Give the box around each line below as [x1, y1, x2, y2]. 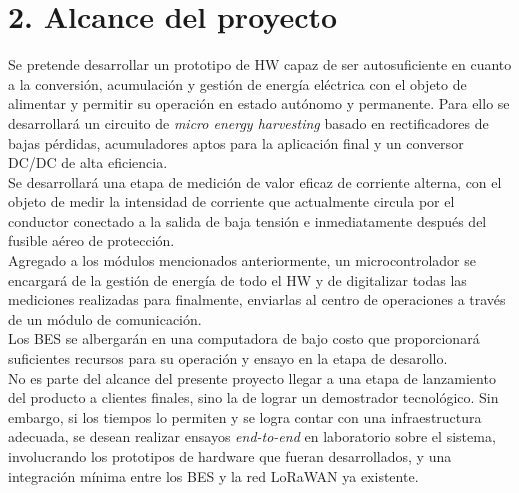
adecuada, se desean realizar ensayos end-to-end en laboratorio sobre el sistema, [8, 426, 496, 447]
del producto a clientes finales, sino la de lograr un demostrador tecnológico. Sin [8, 387, 499, 408]
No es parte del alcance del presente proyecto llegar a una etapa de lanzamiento [8, 367, 496, 388]
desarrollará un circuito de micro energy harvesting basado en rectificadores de [8, 112, 489, 133]
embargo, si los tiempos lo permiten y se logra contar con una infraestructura [8, 406, 482, 427]
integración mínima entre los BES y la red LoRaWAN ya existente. [8, 465, 419, 486]
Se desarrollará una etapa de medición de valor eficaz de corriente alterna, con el [8, 171, 502, 192]
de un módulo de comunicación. [8, 308, 202, 329]
